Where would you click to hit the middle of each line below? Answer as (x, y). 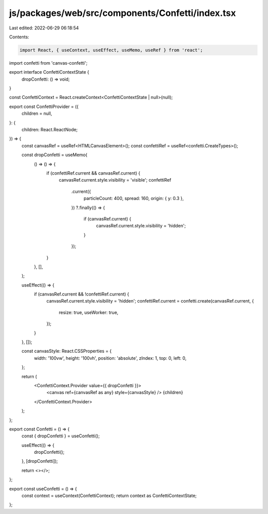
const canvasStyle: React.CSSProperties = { (67, 351)
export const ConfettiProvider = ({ (44, 106)
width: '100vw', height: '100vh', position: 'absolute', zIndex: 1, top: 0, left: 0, (110, 358)
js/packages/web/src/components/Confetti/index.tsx (123, 13)
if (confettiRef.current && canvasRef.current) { (94, 173)
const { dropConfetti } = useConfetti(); (61, 436)
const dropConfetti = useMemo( (55, 155)
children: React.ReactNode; (50, 130)
